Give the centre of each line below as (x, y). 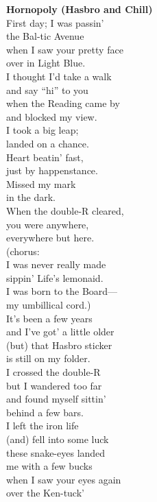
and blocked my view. (52, 116)
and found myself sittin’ (56, 399)
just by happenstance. (52, 170)
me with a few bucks (49, 466)
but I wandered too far (54, 385)
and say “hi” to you (47, 89)
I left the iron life (43, 426)
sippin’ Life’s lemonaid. (55, 277)
